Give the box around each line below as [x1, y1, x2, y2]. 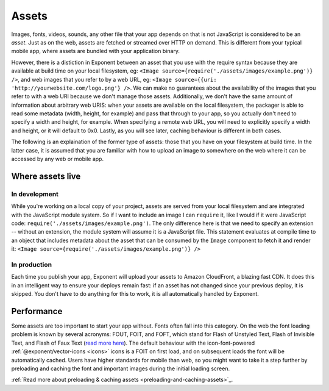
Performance [11, 306, 63, 317]
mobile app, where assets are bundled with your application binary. [11, 48, 180, 55]
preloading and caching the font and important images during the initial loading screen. [11, 365, 230, 372]
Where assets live [11, 171, 81, 181]
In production [11, 260, 52, 268]
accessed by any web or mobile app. [11, 156, 104, 163]
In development [11, 190, 59, 198]
